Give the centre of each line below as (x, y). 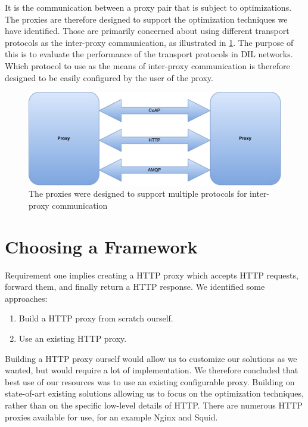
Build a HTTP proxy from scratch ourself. (96, 318)
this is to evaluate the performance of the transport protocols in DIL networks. (149, 54)
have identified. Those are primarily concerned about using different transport (147, 31)
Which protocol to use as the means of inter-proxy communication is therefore (147, 65)
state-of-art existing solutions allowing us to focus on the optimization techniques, (154, 393)
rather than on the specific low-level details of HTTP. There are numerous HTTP (154, 405)
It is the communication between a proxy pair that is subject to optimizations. (148, 7)
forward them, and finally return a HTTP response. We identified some (135, 287)
